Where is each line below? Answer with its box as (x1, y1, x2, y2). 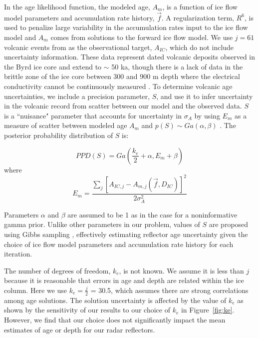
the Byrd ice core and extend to (4, 61, 102, 71)
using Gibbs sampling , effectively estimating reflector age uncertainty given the (4, 228, 248, 239)
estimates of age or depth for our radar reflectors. (4, 324, 155, 334)
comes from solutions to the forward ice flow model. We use (50, 32, 233, 42)
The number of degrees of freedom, (4, 265, 111, 275)
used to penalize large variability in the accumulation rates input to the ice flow (4, 22, 248, 32)
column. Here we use (4, 284, 67, 295)
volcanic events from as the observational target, (4, 41, 152, 52)
